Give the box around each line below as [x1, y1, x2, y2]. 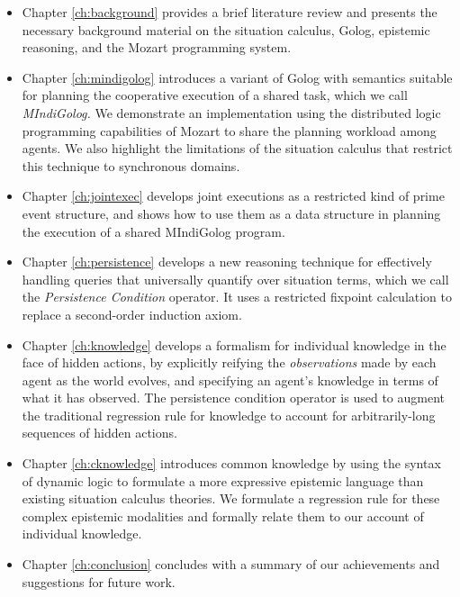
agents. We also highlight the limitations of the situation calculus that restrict [22, 139, 453, 158]
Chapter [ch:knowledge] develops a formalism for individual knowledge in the [22, 335, 446, 354]
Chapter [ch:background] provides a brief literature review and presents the [22, 3, 437, 21]
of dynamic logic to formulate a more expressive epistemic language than [22, 471, 424, 490]
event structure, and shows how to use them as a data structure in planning [22, 204, 441, 222]
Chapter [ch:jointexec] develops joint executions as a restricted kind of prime [22, 186, 445, 205]
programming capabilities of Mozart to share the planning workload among [22, 121, 437, 140]
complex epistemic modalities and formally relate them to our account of [22, 506, 424, 525]
